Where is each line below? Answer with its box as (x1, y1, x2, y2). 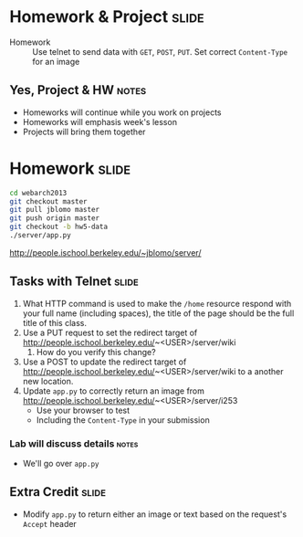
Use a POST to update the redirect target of (22, 356, 187, 367)
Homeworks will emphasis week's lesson (22, 116, 178, 127)
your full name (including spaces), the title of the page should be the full (22, 308, 295, 319)
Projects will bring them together (22, 126, 146, 137)
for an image (32, 56, 80, 67)
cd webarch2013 (9, 188, 68, 197)
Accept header (22, 518, 78, 529)
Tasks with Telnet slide (9, 274, 139, 290)
